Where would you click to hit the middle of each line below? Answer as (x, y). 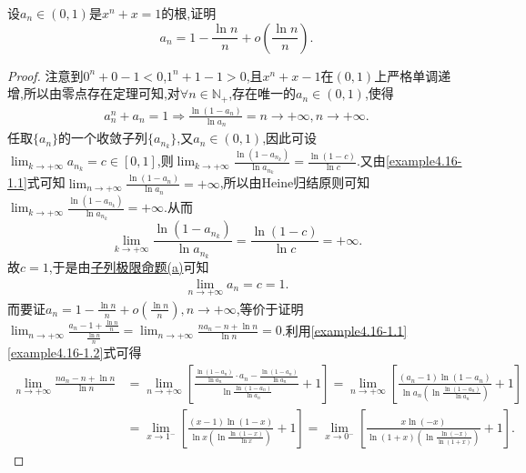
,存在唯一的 (263, 93)
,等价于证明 (270, 308)
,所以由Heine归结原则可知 (295, 182)
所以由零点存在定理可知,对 (101, 93)
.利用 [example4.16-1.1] (344, 330)
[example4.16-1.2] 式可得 (75, 352)
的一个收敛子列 (103, 138)
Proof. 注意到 (46, 75)
